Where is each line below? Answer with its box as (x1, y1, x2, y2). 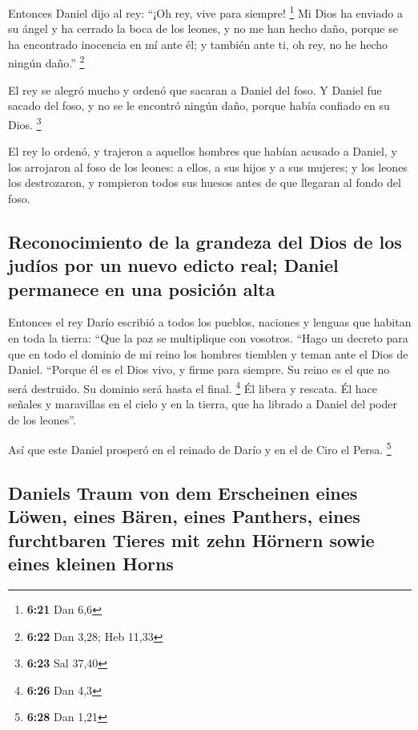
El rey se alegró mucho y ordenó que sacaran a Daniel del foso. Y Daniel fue (8, 81, 382, 98)
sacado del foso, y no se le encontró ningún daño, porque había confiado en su (8, 97, 390, 114)
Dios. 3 (8, 113, 42, 132)
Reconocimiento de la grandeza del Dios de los (8, 229, 402, 253)
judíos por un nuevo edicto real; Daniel (8, 253, 339, 278)
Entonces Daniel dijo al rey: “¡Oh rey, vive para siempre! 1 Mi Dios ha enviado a (8, 2, 403, 21)
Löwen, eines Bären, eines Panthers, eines (8, 504, 360, 529)
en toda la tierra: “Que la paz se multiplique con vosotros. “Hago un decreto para (8, 330, 408, 347)
